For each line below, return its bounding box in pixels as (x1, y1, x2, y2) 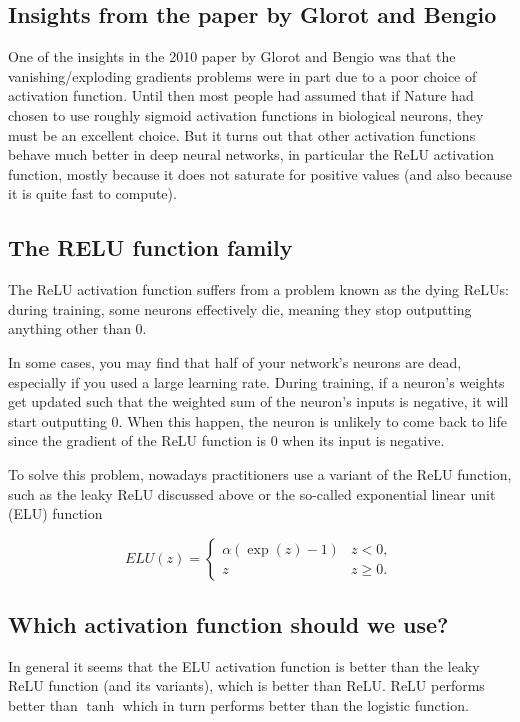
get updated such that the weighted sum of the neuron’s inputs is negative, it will (8, 391, 509, 412)
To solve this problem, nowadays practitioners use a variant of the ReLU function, (8, 463, 512, 484)
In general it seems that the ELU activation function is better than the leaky (8, 655, 480, 676)
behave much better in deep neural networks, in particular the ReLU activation (8, 144, 494, 165)
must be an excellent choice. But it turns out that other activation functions (8, 124, 476, 145)
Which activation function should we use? (8, 609, 449, 640)
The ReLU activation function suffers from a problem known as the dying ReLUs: (8, 279, 509, 300)
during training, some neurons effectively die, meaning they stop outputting (8, 298, 472, 319)
